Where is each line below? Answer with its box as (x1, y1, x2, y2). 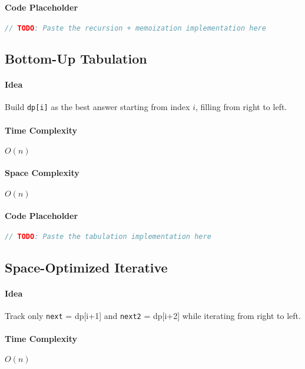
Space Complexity (5, 167, 79, 179)
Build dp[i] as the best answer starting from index (5, 101, 190, 113)
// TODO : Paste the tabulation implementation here (5, 232, 211, 241)
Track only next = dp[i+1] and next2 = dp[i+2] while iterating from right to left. (5, 309, 301, 321)
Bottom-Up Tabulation (5, 49, 147, 68)
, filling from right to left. (195, 101, 287, 113)
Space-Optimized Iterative (5, 258, 168, 276)
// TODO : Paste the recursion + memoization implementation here (5, 24, 266, 32)
